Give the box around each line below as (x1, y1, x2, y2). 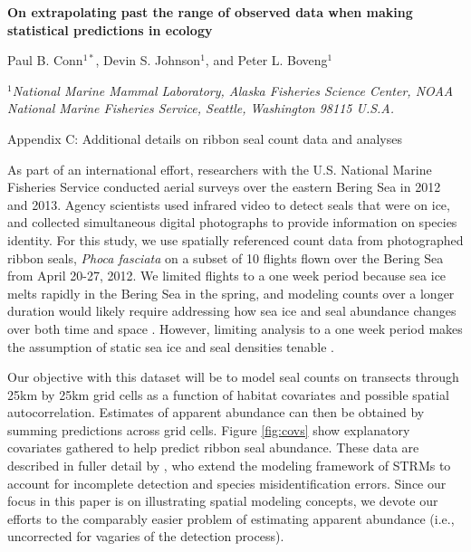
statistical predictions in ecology (7, 20, 213, 39)
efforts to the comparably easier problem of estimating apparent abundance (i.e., (7, 509, 455, 528)
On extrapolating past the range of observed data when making (7, 3, 413, 21)
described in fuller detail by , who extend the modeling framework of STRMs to (7, 456, 451, 475)
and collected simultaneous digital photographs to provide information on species (7, 213, 457, 232)
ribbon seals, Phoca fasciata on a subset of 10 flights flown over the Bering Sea (7, 248, 444, 267)
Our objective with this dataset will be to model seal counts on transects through (7, 367, 459, 386)
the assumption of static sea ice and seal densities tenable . (7, 337, 335, 356)
